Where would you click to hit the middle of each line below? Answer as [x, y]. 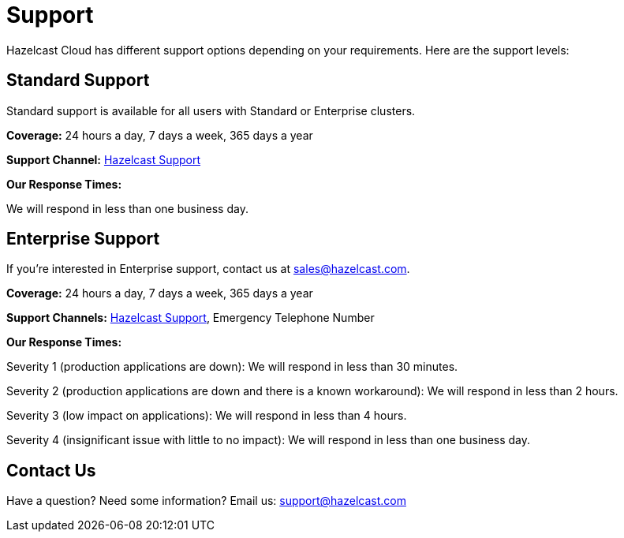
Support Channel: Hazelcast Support [104, 159]
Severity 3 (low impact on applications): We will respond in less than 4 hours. [207, 416]
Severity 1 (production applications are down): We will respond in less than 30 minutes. [232, 367]
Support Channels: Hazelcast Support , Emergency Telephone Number [191, 318]
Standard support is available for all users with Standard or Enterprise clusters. [211, 110]
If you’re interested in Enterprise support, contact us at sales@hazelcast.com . [208, 269]
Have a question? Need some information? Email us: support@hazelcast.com [206, 501]
